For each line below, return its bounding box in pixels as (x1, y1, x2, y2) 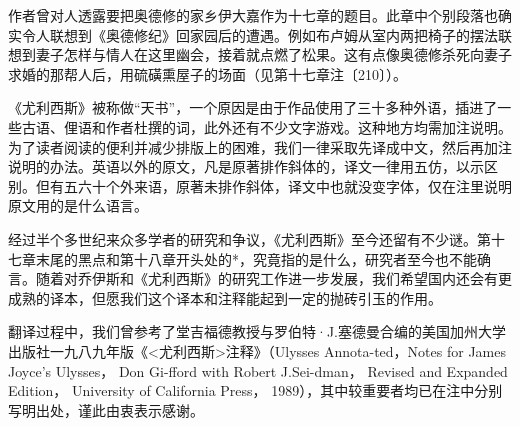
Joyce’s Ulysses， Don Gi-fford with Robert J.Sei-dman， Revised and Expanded (8, 360, 508, 381)
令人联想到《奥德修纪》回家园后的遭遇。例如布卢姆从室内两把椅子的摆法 (21, 24, 498, 45)
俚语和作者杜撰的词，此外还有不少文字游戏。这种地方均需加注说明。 (63, 116, 512, 137)
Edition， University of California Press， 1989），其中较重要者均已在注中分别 (8, 380, 503, 401)
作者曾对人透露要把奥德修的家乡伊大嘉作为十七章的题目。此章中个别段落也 (8, 5, 498, 25)
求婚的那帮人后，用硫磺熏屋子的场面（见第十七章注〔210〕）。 (8, 63, 407, 84)
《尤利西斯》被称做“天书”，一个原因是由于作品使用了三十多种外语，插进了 (8, 97, 498, 118)
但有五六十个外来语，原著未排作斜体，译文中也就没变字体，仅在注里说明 (35, 175, 512, 196)
